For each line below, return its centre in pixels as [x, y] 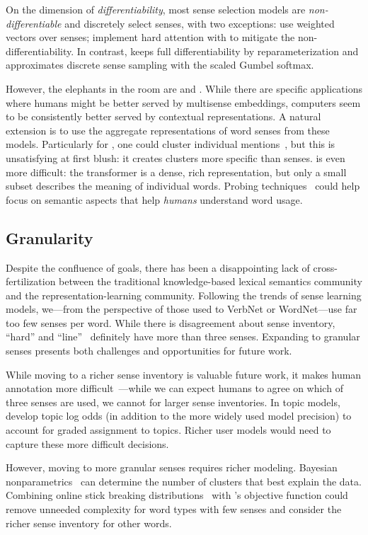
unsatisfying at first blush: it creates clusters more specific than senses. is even [176, 157]
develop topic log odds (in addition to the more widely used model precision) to [179, 416]
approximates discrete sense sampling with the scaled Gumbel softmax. [160, 65]
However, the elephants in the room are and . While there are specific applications [184, 88]
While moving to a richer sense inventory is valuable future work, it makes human [184, 374]
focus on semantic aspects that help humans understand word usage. [154, 199]
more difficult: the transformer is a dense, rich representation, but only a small [176, 172]
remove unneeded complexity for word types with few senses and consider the [174, 509]
